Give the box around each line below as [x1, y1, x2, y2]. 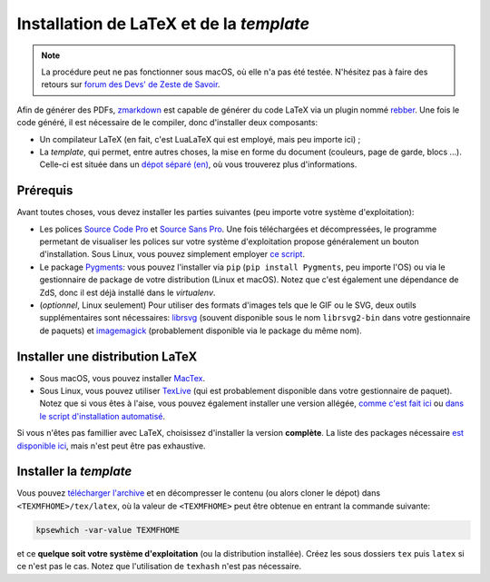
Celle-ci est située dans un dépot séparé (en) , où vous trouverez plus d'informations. [39, 159, 358, 170]
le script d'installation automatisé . [39, 410, 165, 421]
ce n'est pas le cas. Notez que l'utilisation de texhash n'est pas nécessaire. [16, 561, 302, 572]
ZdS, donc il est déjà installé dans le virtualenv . [39, 287, 216, 298]
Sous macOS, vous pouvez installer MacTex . [39, 372, 206, 383]
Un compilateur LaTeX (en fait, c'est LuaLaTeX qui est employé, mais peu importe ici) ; [39, 133, 361, 144]
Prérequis [16, 182, 73, 199]
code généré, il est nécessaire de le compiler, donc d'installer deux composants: [16, 117, 318, 128]
